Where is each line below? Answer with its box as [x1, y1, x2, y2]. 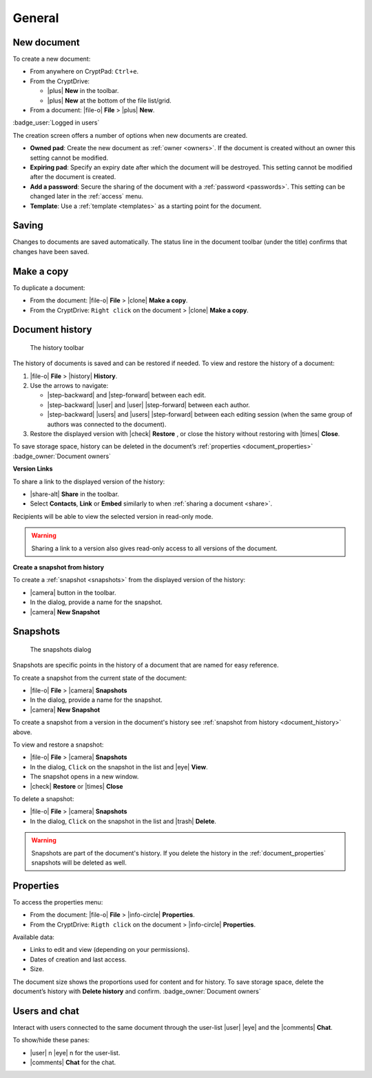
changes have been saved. [12, 247, 90, 256]
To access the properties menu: [12, 898, 103, 906]
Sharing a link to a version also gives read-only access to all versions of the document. [31, 544, 278, 552]
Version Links [12, 465, 53, 473]
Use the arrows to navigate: [30, 382, 109, 390]
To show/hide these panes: [12, 1036, 90, 1044]
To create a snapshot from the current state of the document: [12, 674, 187, 682]
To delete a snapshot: [12, 795, 74, 802]
